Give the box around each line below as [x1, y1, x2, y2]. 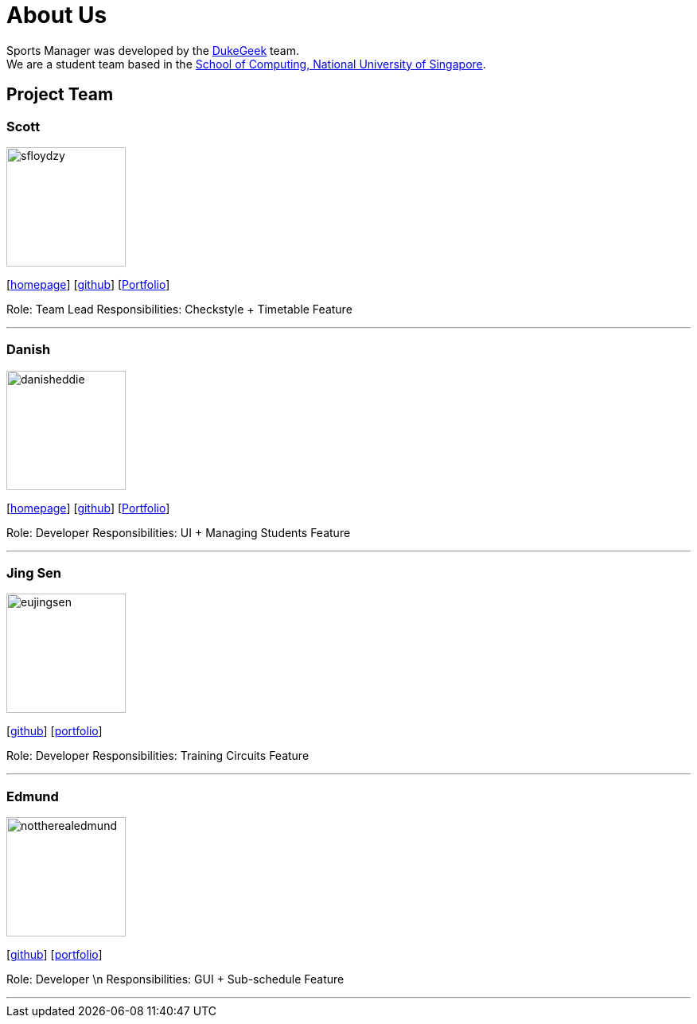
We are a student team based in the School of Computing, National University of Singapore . [6, 56, 486, 71]
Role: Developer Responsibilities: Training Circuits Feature [6, 749, 310, 763]
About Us [6, 2, 107, 29]
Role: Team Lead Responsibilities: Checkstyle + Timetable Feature [6, 302, 352, 316]
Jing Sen [6, 565, 62, 582]
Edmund [6, 788, 59, 804]
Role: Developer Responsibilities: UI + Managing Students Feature [6, 525, 351, 539]
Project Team [6, 84, 114, 105]
